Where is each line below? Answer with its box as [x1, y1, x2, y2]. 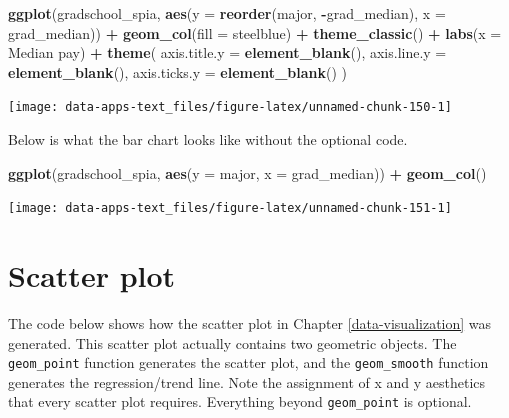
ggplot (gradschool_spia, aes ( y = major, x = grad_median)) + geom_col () [8, 162, 487, 183]
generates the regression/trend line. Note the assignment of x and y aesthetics [8, 371, 486, 392]
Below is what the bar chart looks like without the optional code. [8, 129, 408, 150]
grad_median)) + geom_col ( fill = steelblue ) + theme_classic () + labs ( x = [8, 22, 502, 43]
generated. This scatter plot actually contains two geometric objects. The [8, 332, 457, 353]
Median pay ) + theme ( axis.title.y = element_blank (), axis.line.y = [8, 42, 447, 63]
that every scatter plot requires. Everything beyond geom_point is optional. [8, 391, 472, 412]
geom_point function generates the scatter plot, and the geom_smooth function [8, 352, 489, 373]
